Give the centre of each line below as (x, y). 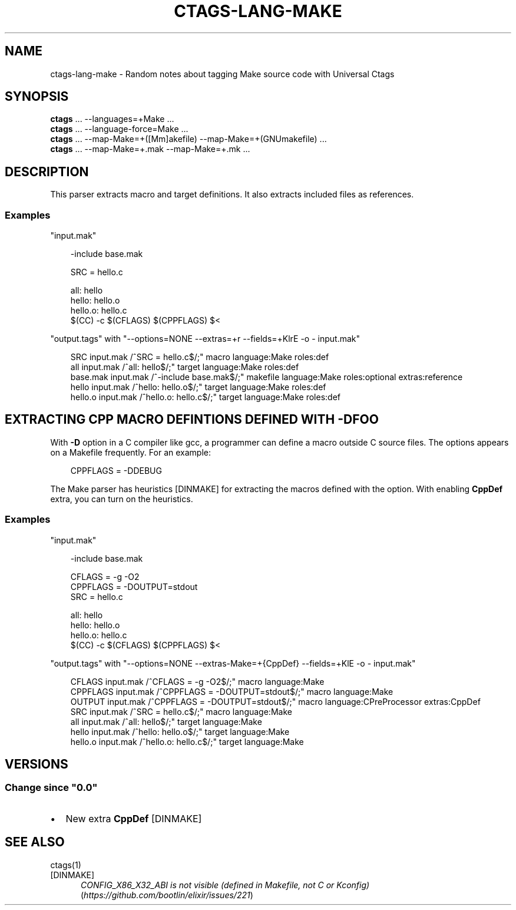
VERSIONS (37, 764)
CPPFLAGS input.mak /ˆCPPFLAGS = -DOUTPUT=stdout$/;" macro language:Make (232, 691)
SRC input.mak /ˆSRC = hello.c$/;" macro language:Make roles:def (200, 357)
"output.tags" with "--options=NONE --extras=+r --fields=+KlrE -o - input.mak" (205, 339)
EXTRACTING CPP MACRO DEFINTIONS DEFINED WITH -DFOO (192, 420)
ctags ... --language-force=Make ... (119, 129)
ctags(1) (66, 865)
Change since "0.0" (51, 788)
